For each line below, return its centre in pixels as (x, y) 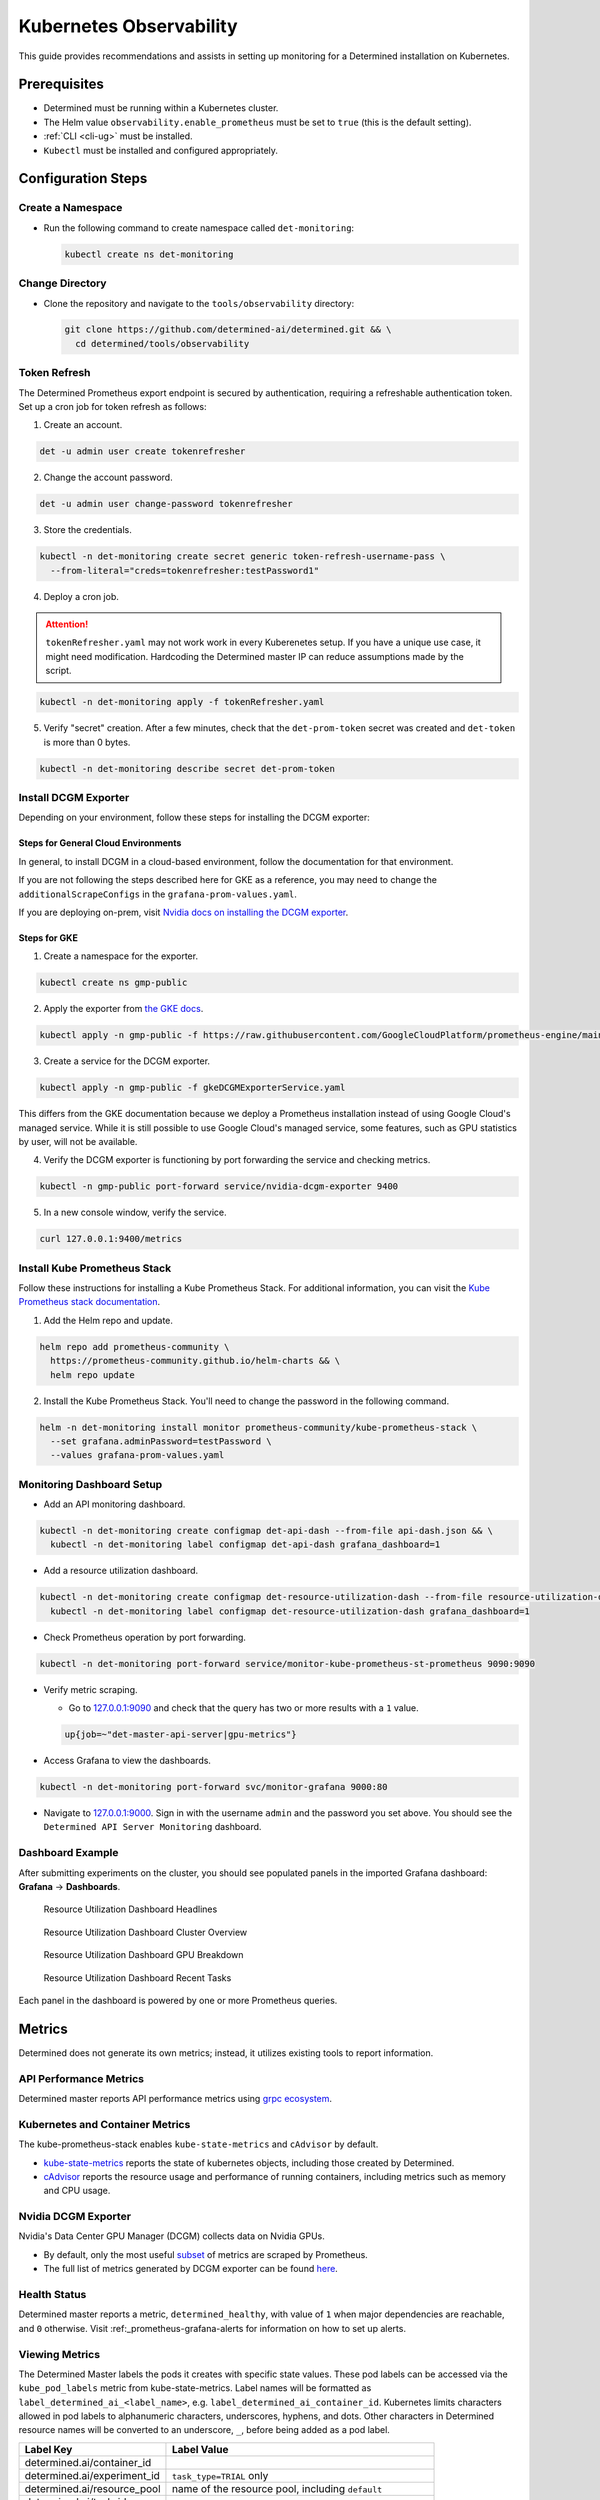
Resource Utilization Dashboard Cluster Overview (145, 1932)
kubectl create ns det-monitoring (149, 254)
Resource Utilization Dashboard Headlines (130, 1909)
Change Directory (62, 283)
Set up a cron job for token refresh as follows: (112, 406)
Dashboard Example (68, 1853)
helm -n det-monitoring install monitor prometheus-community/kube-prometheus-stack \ (258, 1427)
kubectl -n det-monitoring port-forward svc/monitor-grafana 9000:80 (213, 1787)
